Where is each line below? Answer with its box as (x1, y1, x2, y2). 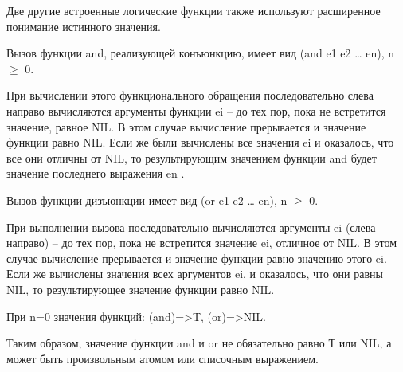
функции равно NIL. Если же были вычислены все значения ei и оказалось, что (6, 134, 394, 151)
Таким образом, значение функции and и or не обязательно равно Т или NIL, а (6, 335, 392, 351)
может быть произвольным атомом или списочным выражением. (6, 350, 319, 366)
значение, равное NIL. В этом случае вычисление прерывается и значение (6, 118, 366, 135)
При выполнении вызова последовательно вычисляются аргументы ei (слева (6, 218, 376, 235)
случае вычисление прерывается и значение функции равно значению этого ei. (6, 249, 387, 266)
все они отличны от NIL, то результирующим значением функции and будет (6, 149, 377, 166)
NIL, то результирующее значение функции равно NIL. (6, 280, 275, 297)
